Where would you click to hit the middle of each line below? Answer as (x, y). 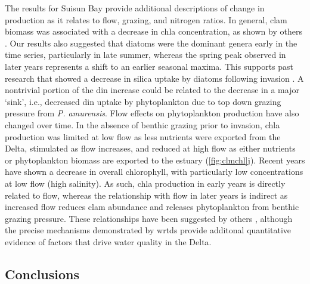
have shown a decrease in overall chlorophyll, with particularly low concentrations (154, 172)
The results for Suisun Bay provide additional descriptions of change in (135, 8)
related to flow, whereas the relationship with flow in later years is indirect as (146, 195)
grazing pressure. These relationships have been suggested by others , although (149, 218)
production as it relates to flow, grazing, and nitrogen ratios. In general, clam (146, 19)
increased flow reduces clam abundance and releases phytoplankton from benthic (152, 207)
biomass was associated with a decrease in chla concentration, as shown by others (154, 31)
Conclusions (42, 274)
